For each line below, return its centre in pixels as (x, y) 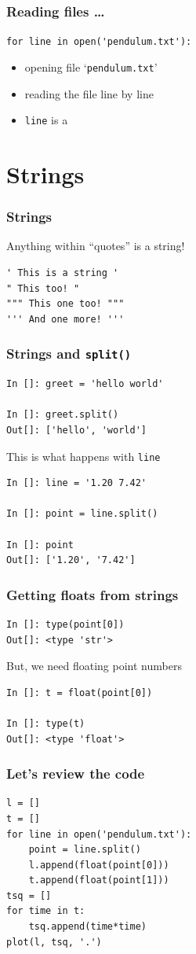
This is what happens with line (83, 456)
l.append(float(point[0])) (99, 865)
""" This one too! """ (65, 304)
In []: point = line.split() (82, 514)
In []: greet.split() (63, 415)
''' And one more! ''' (65, 319)
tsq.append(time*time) (87, 927)
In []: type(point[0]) (65, 624)
